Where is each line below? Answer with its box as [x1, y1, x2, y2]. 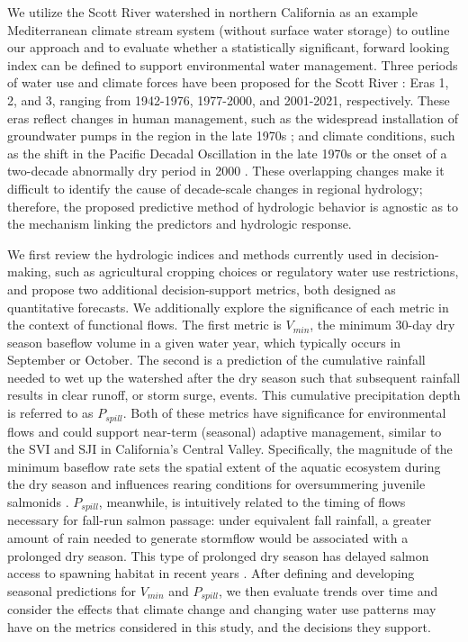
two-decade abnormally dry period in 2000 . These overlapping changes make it [7, 161, 445, 180]
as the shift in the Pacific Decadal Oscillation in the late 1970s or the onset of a [7, 143, 447, 162]
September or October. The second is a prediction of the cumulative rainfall [7, 350, 426, 369]
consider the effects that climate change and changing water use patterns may [7, 600, 436, 619]
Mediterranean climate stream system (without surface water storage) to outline [7, 20, 450, 39]
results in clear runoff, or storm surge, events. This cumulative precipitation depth [7, 385, 461, 404]
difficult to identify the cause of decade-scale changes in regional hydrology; [7, 178, 423, 197]
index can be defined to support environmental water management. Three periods [7, 55, 458, 74]
